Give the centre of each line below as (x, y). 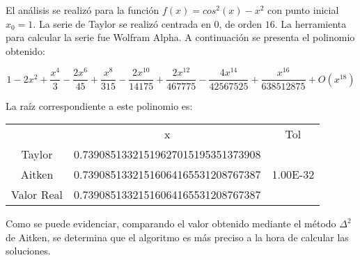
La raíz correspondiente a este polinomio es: (99, 105)
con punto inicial (303, 10)
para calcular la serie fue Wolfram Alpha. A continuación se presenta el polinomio (180, 37)
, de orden (241, 23)
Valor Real (37, 195)
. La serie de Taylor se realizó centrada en (122, 23)
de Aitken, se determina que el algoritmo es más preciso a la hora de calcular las (177, 237)
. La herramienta (311, 23)
